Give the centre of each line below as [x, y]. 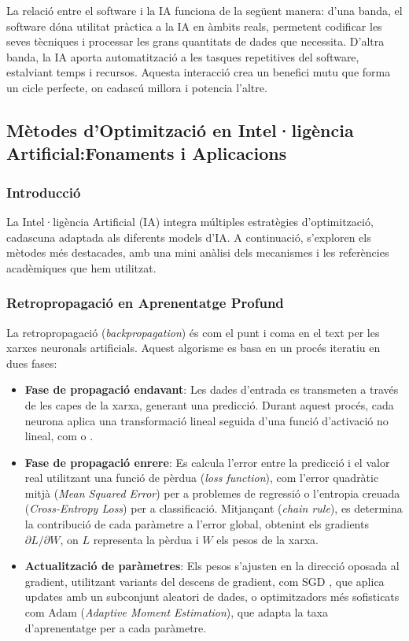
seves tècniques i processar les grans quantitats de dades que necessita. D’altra [195, 41]
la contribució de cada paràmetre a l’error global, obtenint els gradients [197, 524]
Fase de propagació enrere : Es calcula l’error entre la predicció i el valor [207, 462]
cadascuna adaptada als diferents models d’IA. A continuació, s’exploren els [189, 237]
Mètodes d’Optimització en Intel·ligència [180, 130]
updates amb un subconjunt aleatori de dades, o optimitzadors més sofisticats [212, 597]
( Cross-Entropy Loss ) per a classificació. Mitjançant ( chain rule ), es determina [214, 508]
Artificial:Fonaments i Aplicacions [147, 153]
